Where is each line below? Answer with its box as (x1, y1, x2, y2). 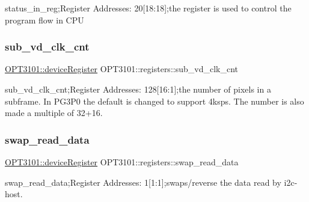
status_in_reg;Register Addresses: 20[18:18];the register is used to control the (5, 2, 292, 14)
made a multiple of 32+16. (5, 106, 103, 119)
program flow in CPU (5, 13, 84, 26)
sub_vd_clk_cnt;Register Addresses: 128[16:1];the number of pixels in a (5, 83, 271, 95)
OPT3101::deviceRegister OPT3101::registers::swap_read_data (5, 156, 239, 168)
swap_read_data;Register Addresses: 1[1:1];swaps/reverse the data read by (5, 176, 281, 188)
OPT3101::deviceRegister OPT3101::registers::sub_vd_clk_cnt (5, 63, 238, 75)
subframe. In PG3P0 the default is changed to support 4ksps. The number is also (5, 94, 304, 107)
